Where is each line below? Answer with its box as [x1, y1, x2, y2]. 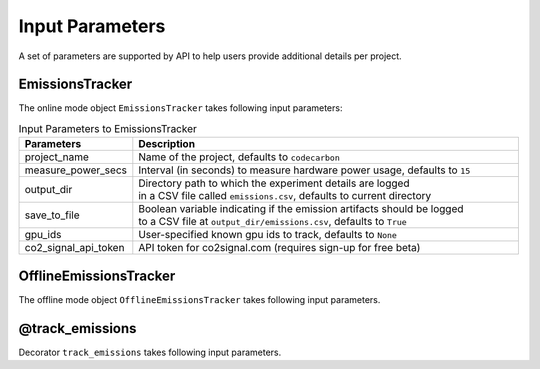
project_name [24, 150, 90, 164]
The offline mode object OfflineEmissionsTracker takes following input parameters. [18, 293, 381, 305]
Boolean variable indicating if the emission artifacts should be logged [138, 202, 464, 216]
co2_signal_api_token [24, 241, 125, 255]
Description [138, 137, 195, 151]
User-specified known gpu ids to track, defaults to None [138, 228, 397, 242]
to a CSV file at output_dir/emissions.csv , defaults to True [138, 215, 407, 229]
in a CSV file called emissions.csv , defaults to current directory [138, 189, 432, 203]
